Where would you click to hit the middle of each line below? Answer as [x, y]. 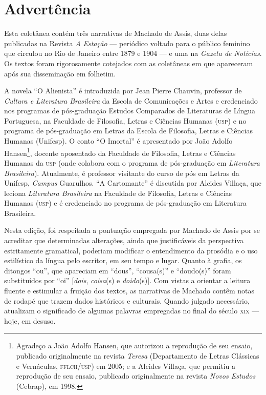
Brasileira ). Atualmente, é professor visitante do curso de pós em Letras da [122, 173]
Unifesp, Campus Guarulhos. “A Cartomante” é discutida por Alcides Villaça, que [133, 183]
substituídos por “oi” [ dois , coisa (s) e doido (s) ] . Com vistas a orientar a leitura [127, 280]
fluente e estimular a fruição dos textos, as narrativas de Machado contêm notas [129, 291]
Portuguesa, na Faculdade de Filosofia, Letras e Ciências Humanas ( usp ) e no [125, 120]
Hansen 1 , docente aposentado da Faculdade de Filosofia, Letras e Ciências [120, 152]
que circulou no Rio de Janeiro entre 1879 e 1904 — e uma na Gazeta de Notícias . [133, 53]
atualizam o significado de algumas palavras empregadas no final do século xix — [132, 311]
